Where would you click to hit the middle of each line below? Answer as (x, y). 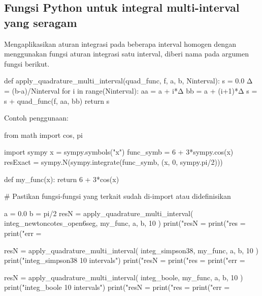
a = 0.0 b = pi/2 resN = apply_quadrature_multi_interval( (99, 213)
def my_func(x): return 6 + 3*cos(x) (62, 179)
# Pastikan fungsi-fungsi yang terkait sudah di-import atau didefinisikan (118, 196)
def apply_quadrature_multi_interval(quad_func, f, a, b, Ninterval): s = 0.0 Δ (128, 81)
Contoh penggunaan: (36, 118)
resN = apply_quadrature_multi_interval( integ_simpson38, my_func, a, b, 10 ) (131, 250)
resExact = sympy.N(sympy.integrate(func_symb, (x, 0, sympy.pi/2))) (113, 161)
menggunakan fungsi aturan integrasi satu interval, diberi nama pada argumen (126, 54)
